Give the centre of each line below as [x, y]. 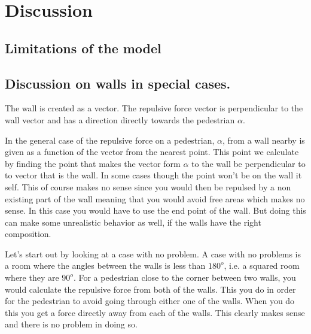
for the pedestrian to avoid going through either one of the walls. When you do [150, 301]
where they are [32, 277]
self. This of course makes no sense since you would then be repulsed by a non [148, 186]
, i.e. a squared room [262, 265]
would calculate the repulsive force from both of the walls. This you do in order [150, 289]
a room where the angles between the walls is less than [105, 265]
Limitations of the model [83, 48]
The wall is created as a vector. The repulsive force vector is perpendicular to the [154, 108]
